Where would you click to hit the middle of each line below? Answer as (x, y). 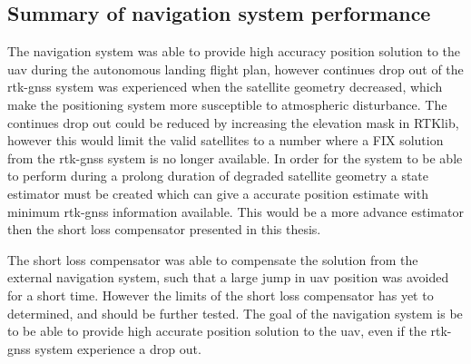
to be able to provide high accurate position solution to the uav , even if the (217, 331)
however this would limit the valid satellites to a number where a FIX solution (226, 140)
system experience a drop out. (118, 348)
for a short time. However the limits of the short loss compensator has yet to (221, 295)
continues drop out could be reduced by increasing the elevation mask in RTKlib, (233, 122)
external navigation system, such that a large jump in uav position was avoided (228, 277)
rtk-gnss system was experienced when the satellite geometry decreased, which (225, 87)
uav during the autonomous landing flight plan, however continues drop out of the (235, 69)
